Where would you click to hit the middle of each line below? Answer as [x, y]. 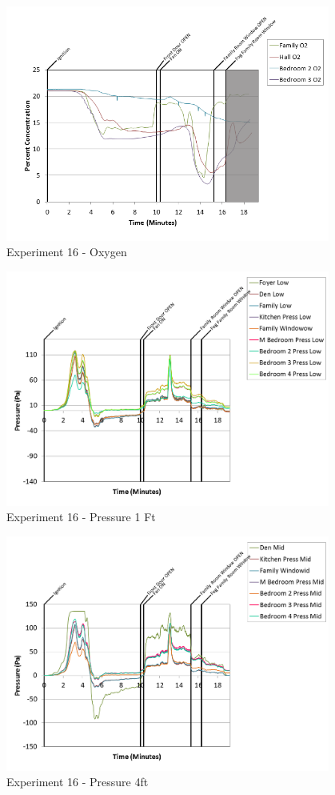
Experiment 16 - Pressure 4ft [78, 782]
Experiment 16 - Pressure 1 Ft [81, 517]
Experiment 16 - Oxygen [67, 252]
